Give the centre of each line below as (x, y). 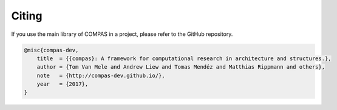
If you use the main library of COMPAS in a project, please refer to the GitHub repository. (122, 34)
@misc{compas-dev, (51, 50)
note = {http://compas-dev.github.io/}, (101, 75)
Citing (27, 16)
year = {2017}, (63, 84)
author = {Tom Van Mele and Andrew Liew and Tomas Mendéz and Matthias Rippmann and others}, (181, 67)
